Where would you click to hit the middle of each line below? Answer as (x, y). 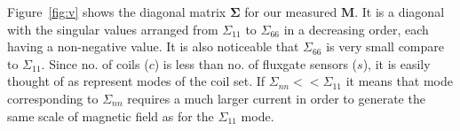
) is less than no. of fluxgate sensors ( (256, 63)
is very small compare (385, 46)
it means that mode (399, 81)
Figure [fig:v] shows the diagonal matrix (117, 12)
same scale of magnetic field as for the (111, 116)
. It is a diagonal (400, 12)
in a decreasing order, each (356, 29)
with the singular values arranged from (113, 29)
